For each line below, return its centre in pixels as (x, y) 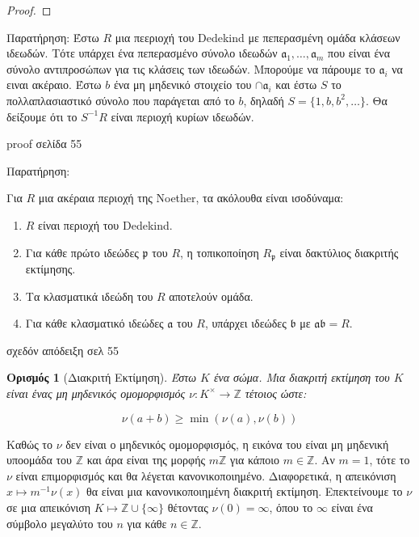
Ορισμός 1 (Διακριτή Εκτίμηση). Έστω (102, 377)
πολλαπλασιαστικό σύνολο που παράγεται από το (121, 100)
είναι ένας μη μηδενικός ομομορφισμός (96, 393)
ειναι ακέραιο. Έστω (54, 85)
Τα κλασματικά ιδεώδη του (89, 296)
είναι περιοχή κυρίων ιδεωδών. (182, 116)
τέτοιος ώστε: (276, 393)
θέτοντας (188, 507)
